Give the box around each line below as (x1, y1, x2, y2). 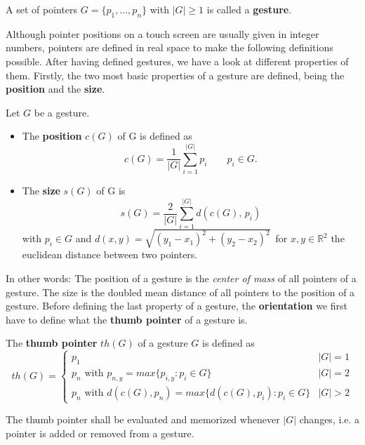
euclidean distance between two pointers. (22, 247, 198, 262)
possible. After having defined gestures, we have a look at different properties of (6, 53, 349, 68)
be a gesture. (34, 105, 90, 119)
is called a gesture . (206, 2, 292, 16)
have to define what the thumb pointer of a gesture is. (6, 312, 248, 326)
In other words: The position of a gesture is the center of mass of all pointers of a (6, 270, 357, 285)
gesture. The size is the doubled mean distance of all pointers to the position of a (6, 284, 355, 299)
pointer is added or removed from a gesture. (6, 425, 194, 440)
